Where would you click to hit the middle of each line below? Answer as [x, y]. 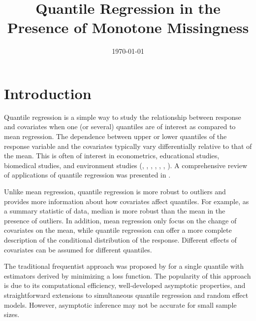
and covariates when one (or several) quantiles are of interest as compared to [120, 126]
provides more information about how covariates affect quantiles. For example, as [127, 201]
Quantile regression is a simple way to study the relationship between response [123, 117]
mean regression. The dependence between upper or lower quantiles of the [115, 136]
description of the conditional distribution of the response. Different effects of [120, 239]
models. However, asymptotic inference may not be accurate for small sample [120, 304]
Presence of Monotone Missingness [128, 27]
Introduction [48, 93]
